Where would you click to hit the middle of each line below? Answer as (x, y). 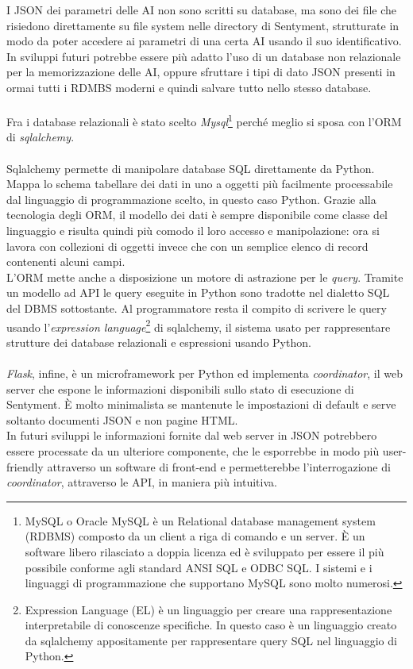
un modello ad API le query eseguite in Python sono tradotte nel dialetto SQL (198, 292)
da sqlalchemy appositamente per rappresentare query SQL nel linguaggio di (211, 640)
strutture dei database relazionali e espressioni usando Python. (159, 342)
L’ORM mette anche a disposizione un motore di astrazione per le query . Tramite (205, 277)
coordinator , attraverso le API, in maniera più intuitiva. (142, 482)
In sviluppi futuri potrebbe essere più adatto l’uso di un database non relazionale (204, 56)
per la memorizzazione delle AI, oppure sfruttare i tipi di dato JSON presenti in (201, 72)
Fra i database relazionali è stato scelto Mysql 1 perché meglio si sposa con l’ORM (204, 120)
